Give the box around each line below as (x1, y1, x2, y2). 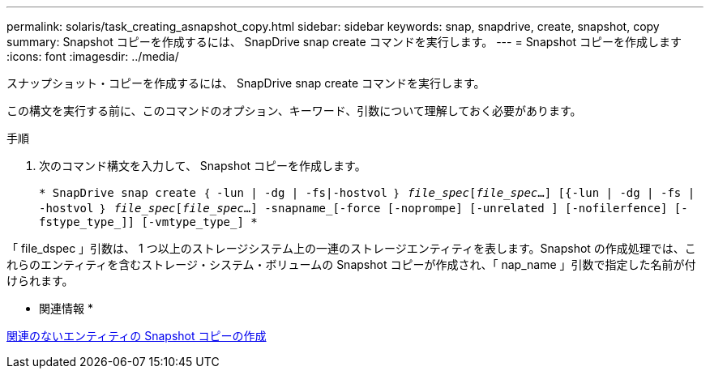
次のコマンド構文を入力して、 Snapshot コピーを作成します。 (39, 159, 366, 173)
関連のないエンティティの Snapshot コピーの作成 (6, 329, 267, 343)
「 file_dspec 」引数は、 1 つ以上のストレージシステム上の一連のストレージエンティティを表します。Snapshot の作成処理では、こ (6, 241, 696, 255)
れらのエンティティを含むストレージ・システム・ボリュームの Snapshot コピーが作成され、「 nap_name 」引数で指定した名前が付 (6, 258, 696, 271)
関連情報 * (39, 301, 93, 315)
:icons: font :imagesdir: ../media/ (6, 49, 179, 63)
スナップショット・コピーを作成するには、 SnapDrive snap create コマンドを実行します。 (6, 76, 485, 90)
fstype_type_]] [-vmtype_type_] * (39, 215, 258, 228)
